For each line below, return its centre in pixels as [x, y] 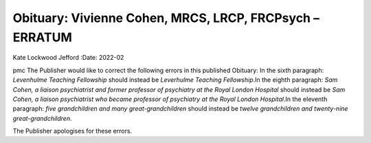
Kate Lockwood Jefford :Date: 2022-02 [68, 58]
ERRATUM [42, 37]
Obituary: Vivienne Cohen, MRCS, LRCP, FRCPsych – [166, 18]
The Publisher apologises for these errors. [72, 131]
